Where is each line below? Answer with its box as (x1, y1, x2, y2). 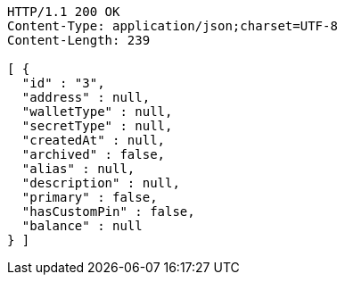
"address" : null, (21, 90, 151, 104)
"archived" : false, (21, 147, 166, 162)
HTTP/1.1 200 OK (7, 4, 120, 19)
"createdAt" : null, (21, 133, 166, 147)
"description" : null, (21, 176, 180, 190)
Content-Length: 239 (7, 33, 151, 47)
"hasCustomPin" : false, (21, 204, 195, 219)
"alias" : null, (21, 162, 136, 176)
